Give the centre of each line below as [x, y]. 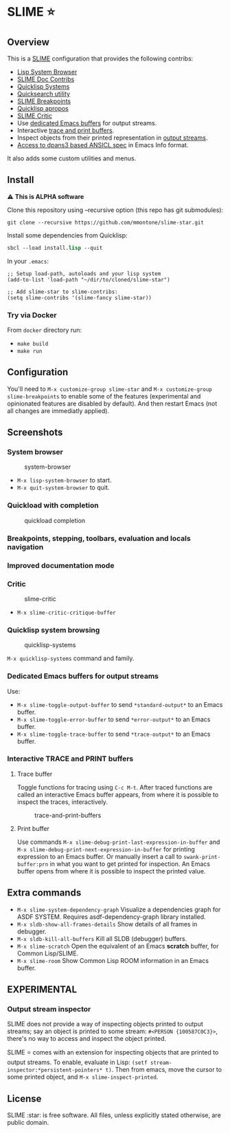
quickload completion [55, 520]
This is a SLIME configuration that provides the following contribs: [100, 59]
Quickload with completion [53, 505]
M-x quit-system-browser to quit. [63, 487]
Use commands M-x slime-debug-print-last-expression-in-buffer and [118, 842]
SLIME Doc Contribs [46, 79]
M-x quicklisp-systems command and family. [71, 658]
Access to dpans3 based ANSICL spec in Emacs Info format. [103, 145]
